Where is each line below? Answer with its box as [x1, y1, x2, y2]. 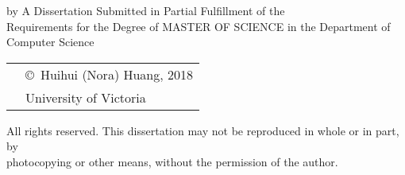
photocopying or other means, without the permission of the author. [6, 153, 338, 169]
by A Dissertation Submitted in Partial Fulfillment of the [6, 2, 285, 18]
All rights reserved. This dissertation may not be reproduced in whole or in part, [6, 122, 399, 138]
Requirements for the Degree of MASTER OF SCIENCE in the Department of [6, 17, 391, 34]
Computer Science [6, 33, 94, 50]
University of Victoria [25, 87, 146, 107]
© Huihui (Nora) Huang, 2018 [25, 64, 194, 84]
